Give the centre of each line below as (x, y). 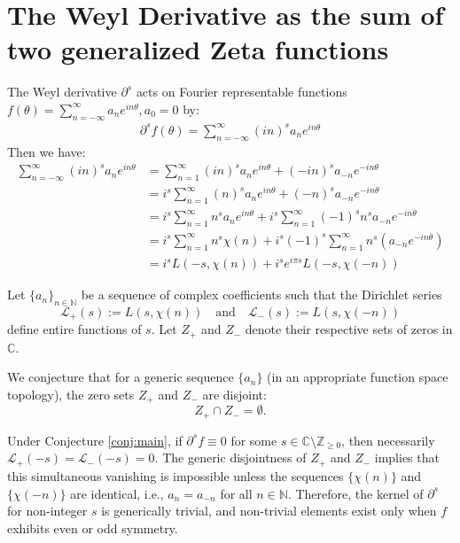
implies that (407, 458)
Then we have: (47, 151)
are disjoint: (234, 394)
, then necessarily (388, 440)
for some (254, 440)
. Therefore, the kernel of (355, 493)
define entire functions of (74, 329)
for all (236, 493)
